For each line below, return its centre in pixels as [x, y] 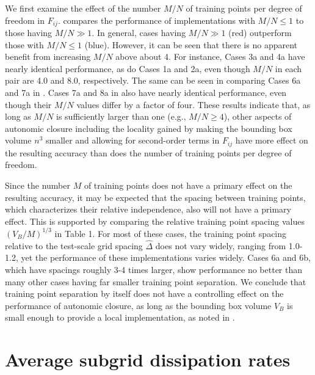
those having [29, 33]
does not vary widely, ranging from [221, 245]
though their [28, 104]
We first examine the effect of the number [83, 8]
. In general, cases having [139, 33]
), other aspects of [258, 116]
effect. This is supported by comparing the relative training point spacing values [155, 221]
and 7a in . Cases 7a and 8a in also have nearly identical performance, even [146, 93]
